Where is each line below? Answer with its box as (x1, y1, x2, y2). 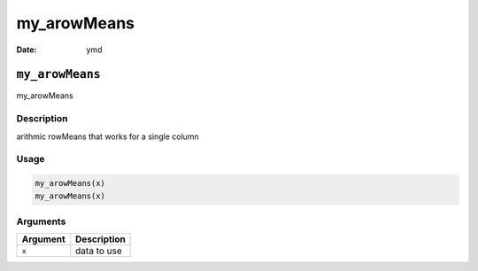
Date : (16, 44, 37, 55)
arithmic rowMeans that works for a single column (16, 131, 199, 142)
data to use (75, 244, 123, 257)
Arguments (16, 215, 66, 228)
